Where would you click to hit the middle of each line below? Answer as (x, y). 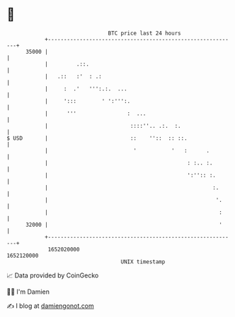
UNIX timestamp (143, 262)
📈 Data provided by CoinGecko (53, 275)
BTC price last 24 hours (144, 33)
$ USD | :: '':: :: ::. (97, 138)
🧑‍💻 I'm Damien (28, 292)
